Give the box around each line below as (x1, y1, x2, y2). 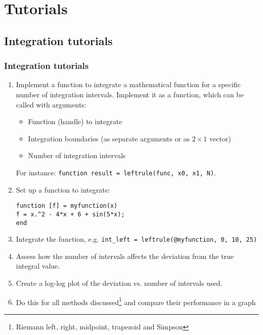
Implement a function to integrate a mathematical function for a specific (16, 79, 241, 90)
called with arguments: (16, 99, 86, 109)
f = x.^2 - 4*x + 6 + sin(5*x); (16, 210, 125, 218)
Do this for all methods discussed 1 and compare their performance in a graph (16, 295, 256, 307)
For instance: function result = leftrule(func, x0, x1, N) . (16, 167, 216, 177)
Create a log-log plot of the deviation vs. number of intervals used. (16, 278, 223, 288)
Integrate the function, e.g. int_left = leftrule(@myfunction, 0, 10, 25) (16, 234, 257, 244)
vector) (209, 133, 231, 143)
